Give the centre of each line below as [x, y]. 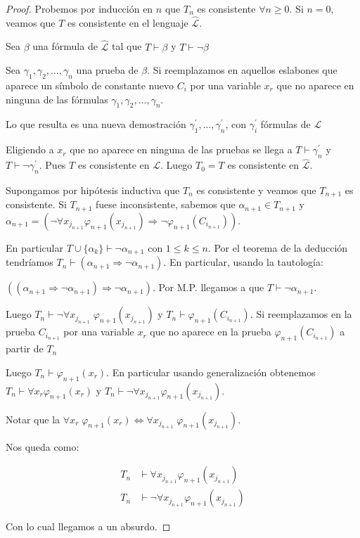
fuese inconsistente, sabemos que [166, 204]
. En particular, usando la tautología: [243, 262]
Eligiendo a [30, 149]
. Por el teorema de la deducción [278, 247]
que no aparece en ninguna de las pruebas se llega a [181, 149]
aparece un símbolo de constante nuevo [90, 85]
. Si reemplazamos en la [301, 314]
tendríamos [30, 262]
